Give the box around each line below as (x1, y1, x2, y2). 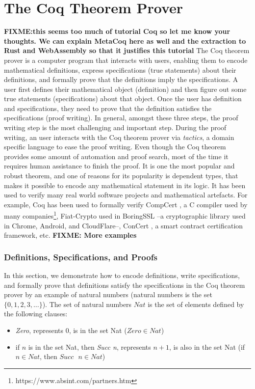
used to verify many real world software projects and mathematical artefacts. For (4, 190, 248, 200)
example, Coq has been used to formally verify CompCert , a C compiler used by (4, 199, 248, 209)
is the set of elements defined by (148, 299, 244, 309)
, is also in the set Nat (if (169, 341, 245, 352)
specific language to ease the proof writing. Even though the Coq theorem (4, 141, 226, 152)
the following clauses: (4, 308, 68, 319)
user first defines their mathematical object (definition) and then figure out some (4, 83, 247, 94)
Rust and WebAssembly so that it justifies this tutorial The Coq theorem (4, 45, 250, 56)
